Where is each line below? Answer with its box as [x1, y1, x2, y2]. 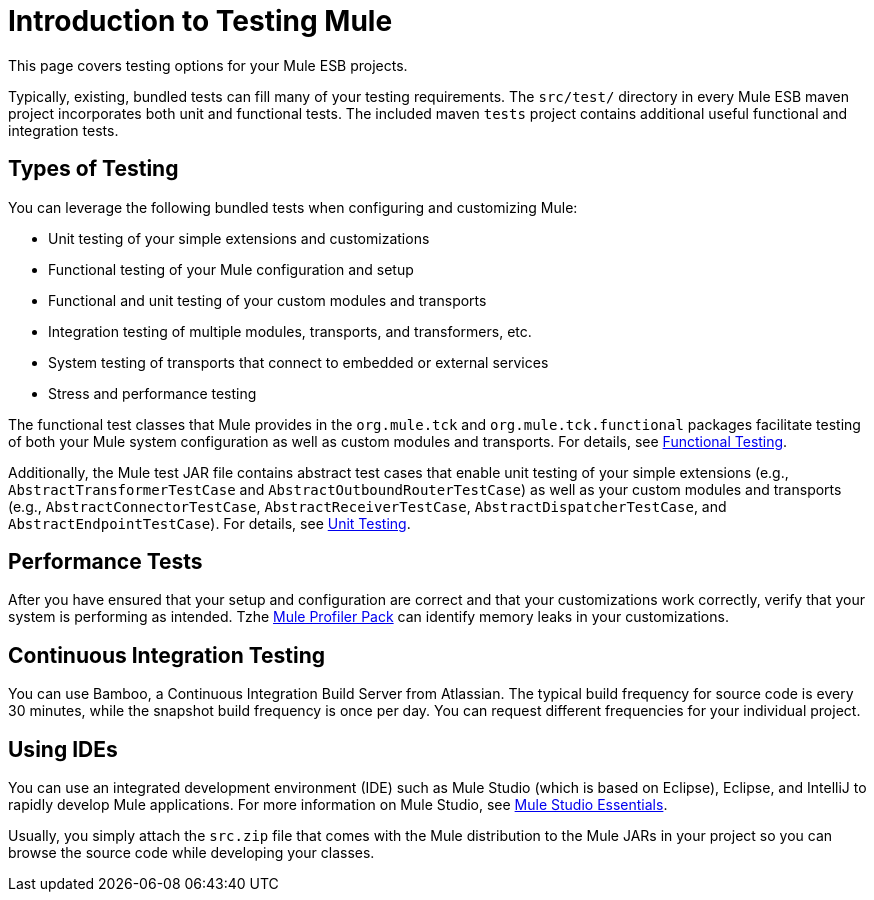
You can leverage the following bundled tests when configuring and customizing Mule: [8, 198, 578, 216]
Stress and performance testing [48, 384, 257, 402]
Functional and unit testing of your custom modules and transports [48, 291, 487, 309]
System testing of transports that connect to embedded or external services [48, 353, 549, 371]
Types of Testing [8, 156, 179, 182]
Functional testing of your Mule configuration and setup [48, 260, 414, 278]
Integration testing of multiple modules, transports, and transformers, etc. [48, 322, 532, 340]
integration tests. [8, 121, 119, 139]
